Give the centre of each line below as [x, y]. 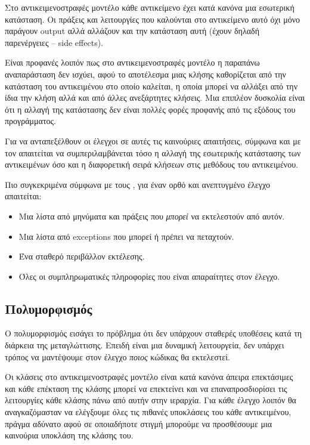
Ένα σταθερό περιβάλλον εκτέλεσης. [82, 256]
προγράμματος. [30, 121]
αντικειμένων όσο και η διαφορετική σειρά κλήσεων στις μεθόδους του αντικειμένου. [151, 164]
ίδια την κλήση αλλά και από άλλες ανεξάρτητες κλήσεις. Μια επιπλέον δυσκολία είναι [155, 98]
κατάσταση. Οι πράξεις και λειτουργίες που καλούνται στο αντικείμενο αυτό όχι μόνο [153, 19]
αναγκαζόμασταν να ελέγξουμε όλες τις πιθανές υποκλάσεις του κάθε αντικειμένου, [148, 412]
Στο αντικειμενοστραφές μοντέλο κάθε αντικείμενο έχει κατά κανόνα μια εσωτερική [150, 7]
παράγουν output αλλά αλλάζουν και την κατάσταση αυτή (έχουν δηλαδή [132, 31]
